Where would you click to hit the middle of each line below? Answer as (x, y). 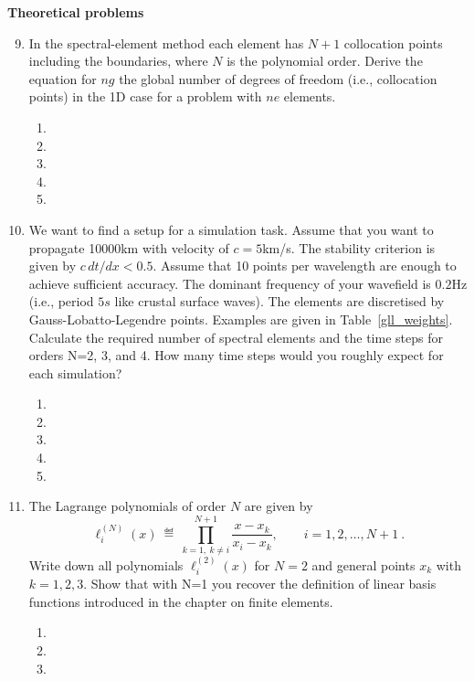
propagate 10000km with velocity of (129, 247)
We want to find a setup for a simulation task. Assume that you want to (231, 229)
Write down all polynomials (106, 564)
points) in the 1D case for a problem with (145, 96)
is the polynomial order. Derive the (325, 61)
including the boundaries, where (118, 61)
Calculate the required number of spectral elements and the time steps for (236, 337)
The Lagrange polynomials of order (127, 506)
